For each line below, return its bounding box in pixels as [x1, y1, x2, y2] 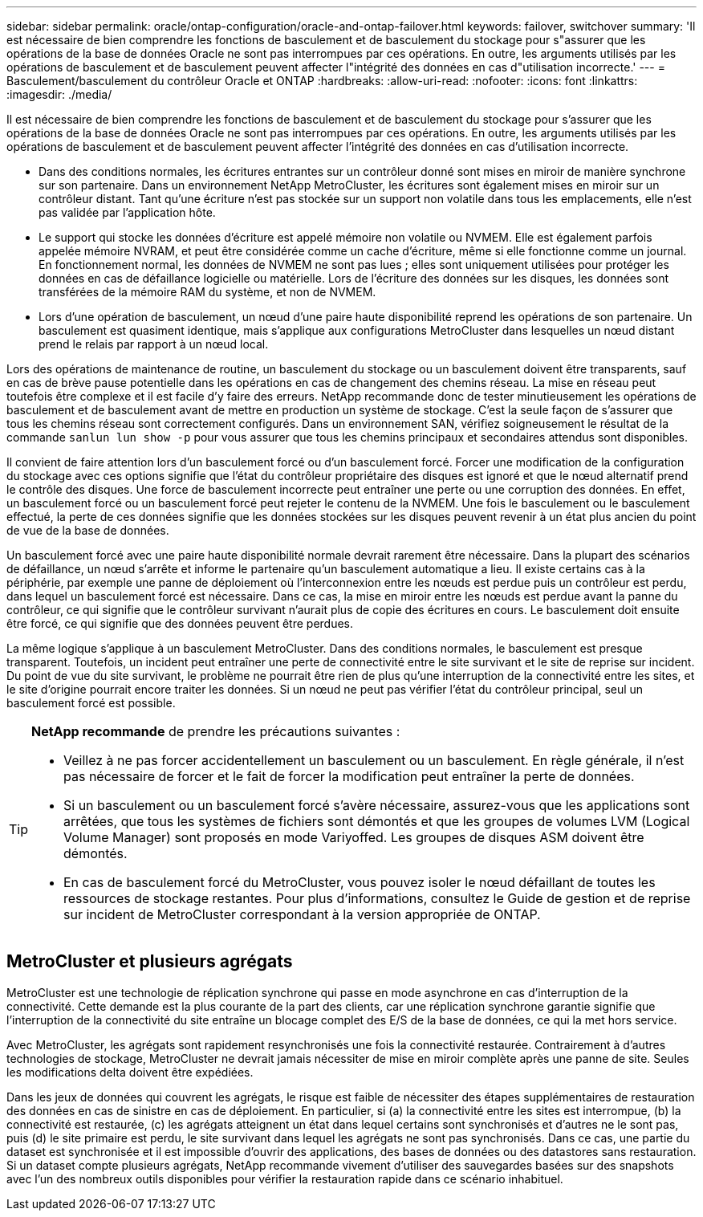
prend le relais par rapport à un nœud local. [39, 337, 269, 351]
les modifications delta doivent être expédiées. [6, 1064, 254, 1079]
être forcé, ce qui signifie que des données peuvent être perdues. [6, 617, 354, 630]
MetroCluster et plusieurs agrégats [6, 951, 293, 972]
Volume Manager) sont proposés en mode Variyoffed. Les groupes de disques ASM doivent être [63, 829, 644, 845]
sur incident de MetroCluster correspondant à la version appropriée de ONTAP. [63, 906, 541, 922]
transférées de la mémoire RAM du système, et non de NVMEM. [39, 285, 376, 299]
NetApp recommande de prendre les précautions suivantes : [31, 723, 400, 739]
